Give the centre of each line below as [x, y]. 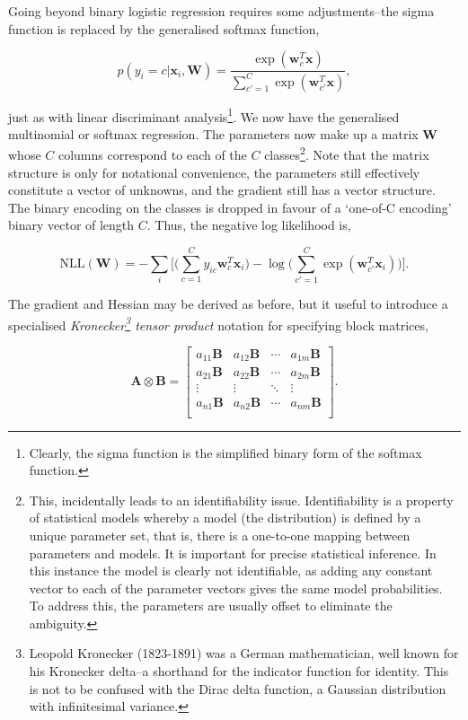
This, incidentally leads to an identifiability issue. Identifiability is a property [241, 500]
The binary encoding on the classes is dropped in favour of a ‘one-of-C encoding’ [230, 207]
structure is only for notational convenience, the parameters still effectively [214, 172]
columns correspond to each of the [152, 155]
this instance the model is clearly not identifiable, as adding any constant [231, 571]
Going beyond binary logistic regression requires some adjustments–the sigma [221, 11]
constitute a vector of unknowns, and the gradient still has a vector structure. [222, 190]
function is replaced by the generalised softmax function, [164, 28]
